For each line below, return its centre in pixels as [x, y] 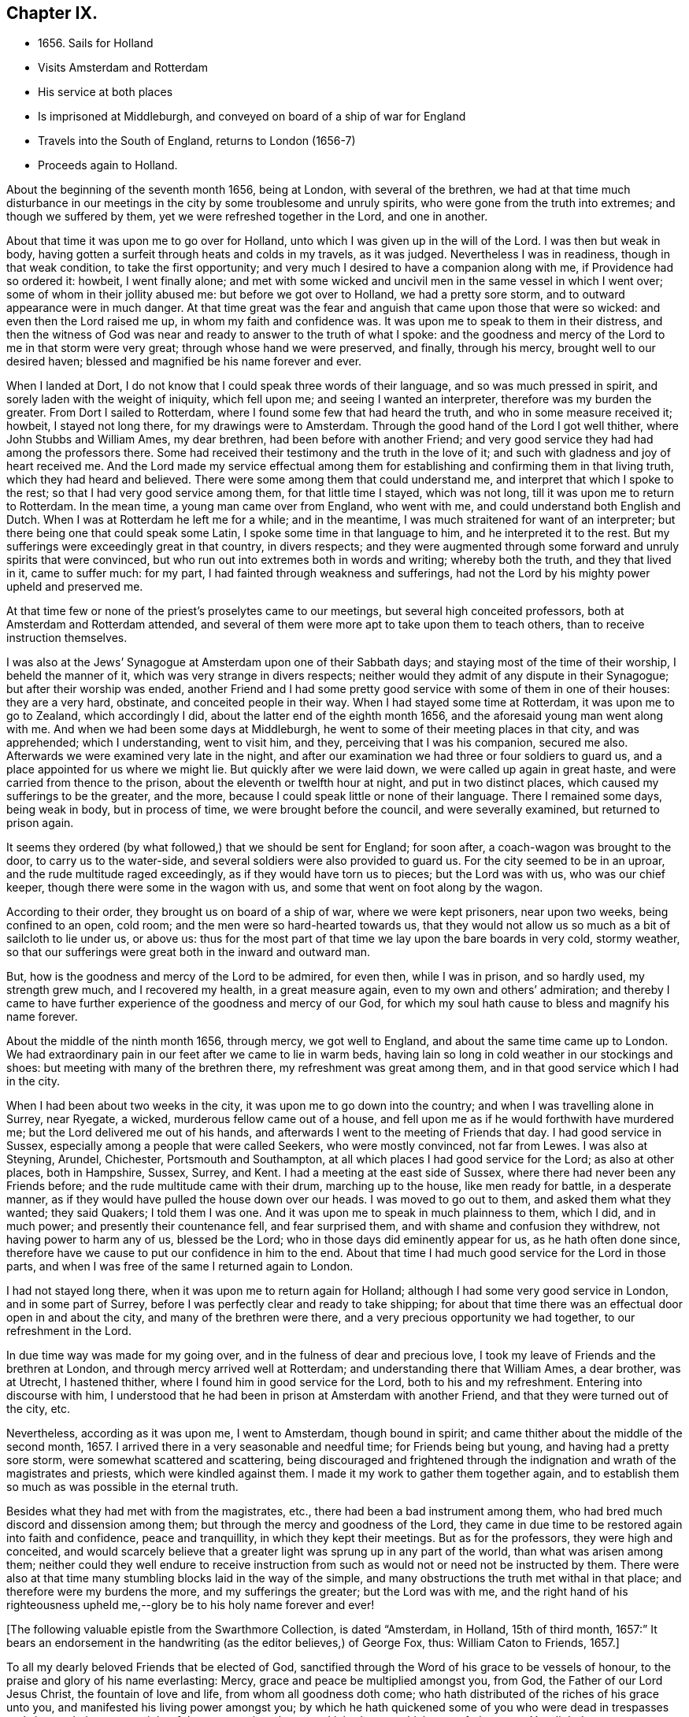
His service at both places [106, 92]
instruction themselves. [67, 638]
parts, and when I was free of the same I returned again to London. [180, 1266]
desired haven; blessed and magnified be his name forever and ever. [184, 362]
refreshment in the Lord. [69, 1331]
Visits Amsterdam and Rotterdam [123, 68]
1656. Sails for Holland [96, 43]
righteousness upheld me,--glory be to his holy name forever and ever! [191, 1605]
